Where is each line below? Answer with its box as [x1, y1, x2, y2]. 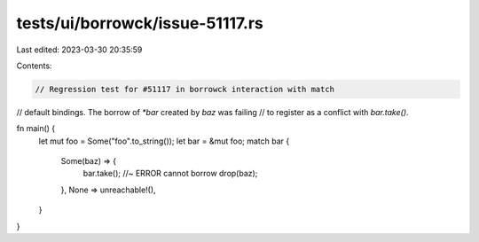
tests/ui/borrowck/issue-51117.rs [16, 13, 263, 33]
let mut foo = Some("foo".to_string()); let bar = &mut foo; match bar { [38, 136, 290, 146]
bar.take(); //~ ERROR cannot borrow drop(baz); [82, 168, 258, 179]
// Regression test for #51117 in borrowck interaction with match [35, 84, 335, 94]
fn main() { [16, 123, 56, 134]
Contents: [16, 60, 52, 71]
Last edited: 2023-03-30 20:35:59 [16, 44, 143, 55]
